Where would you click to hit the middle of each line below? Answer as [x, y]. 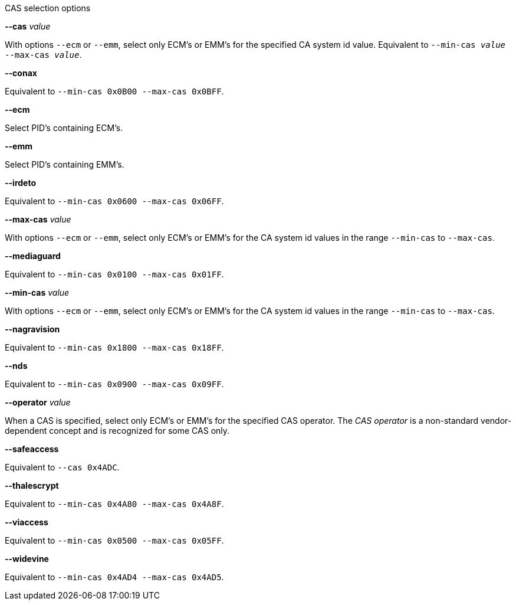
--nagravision [32, 329]
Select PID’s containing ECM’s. [64, 128]
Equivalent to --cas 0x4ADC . [62, 467]
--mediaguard [33, 256]
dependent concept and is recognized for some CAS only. [117, 431]
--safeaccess [32, 449]
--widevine [27, 559]
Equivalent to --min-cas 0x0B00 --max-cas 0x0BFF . [114, 91]
